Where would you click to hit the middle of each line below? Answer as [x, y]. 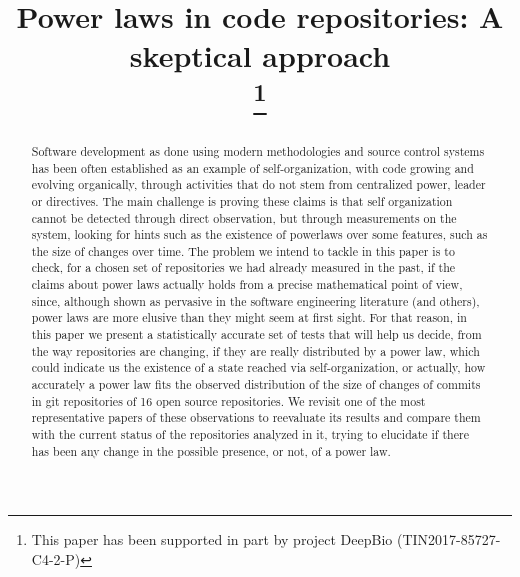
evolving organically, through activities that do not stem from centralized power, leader [258, 184]
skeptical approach [260, 55]
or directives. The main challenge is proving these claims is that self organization [242, 200]
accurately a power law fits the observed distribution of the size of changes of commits [256, 384]
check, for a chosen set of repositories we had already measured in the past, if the [243, 267]
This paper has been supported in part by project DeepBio [212, 539]
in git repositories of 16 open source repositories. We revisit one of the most [228, 400]
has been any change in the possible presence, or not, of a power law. [211, 450]
